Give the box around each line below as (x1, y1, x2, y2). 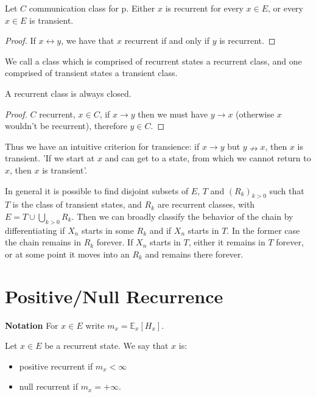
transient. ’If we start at (5, 152, 95, 164)
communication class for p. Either (29, 2, 155, 14)
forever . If (96, 236, 133, 248)
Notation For (5, 318, 58, 331)
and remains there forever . (145, 247, 244, 260)
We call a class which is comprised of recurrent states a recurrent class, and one (5, 54, 302, 67)
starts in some (82, 223, 134, 236)
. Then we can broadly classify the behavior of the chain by (71, 209, 293, 222)
